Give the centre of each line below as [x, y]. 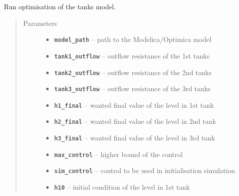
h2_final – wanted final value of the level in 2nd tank [135, 121]
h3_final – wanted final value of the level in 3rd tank [135, 138]
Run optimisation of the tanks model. [60, 6]
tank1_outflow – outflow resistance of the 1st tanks [132, 55]
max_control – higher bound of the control [119, 154]
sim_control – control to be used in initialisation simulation [145, 170]
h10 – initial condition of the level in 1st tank [122, 187]
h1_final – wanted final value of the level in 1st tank [134, 105]
